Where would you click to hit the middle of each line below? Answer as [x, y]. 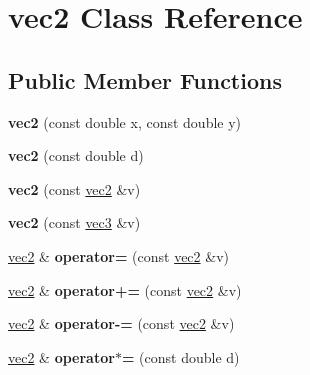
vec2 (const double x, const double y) [125, 121]
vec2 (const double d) [76, 155]
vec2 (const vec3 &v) [74, 222]
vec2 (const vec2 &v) [74, 188]
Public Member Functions [145, 79]
